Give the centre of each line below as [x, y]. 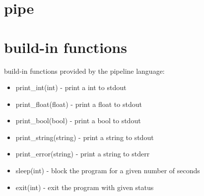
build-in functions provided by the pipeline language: [84, 71]
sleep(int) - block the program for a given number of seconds [108, 171]
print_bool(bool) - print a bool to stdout [78, 121]
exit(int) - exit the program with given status [85, 187]
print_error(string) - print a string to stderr [83, 154]
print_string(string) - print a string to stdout [85, 137]
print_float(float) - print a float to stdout [79, 104]
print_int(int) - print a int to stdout [71, 87]
